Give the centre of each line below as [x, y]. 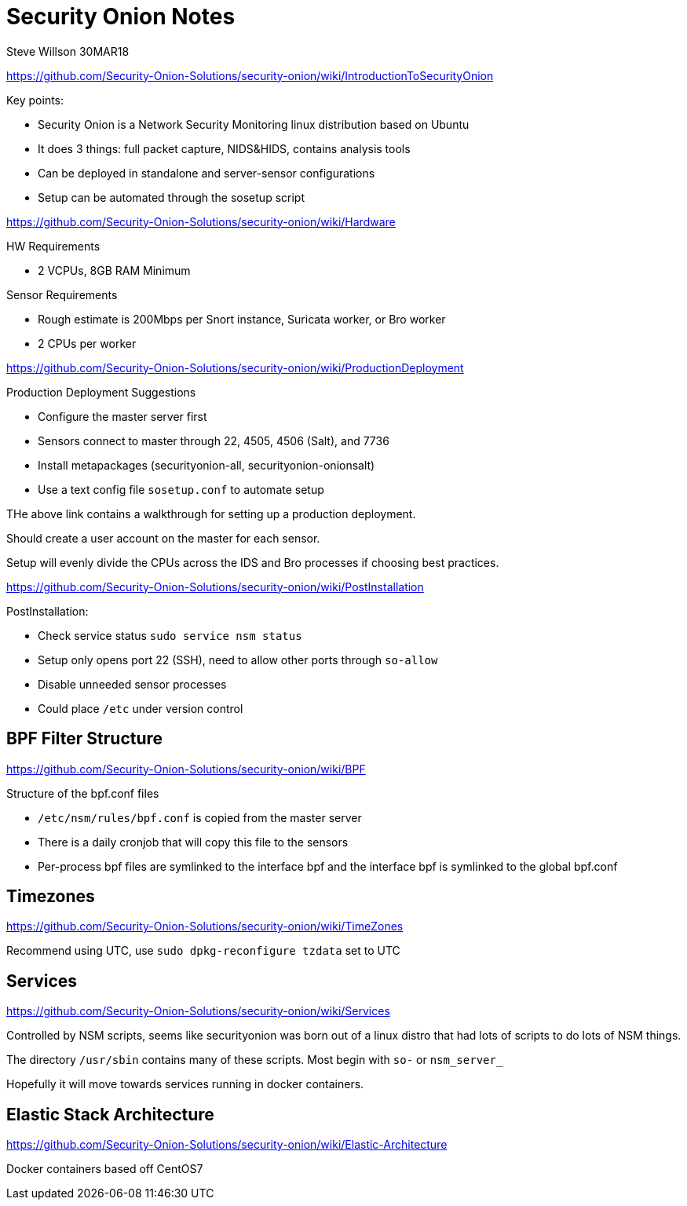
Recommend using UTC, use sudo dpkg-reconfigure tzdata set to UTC [203, 951]
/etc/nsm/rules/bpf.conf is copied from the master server [200, 817]
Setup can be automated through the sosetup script [171, 197]
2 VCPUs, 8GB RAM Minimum [114, 270]
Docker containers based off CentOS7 [105, 1169]
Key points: [35, 100]
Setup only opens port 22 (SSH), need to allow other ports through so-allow [238, 660]
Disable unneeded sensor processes [132, 684]
